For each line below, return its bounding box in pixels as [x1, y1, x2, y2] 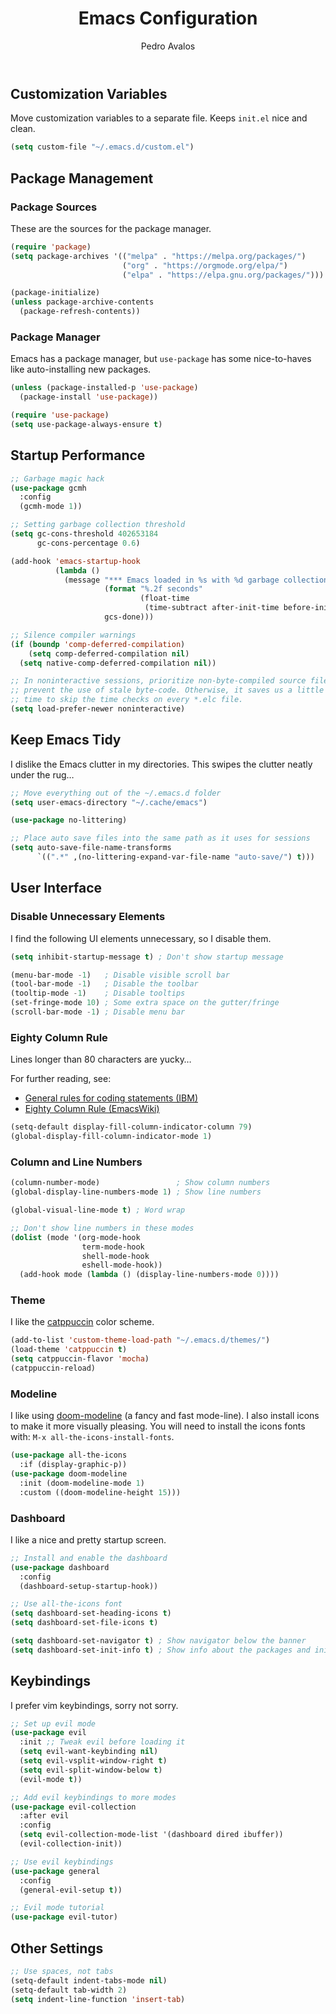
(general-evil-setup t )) [19, 1885, 123, 1895]
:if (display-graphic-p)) [19, 1460, 128, 1470]
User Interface [10, 880, 103, 897]
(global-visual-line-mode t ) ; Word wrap [10, 1205, 186, 1215]
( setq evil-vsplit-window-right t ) [19, 1756, 168, 1766]
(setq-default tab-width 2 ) [10, 1985, 128, 1995]
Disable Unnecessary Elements [10, 910, 166, 924]
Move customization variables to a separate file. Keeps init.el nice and [10, 112, 308, 124]
